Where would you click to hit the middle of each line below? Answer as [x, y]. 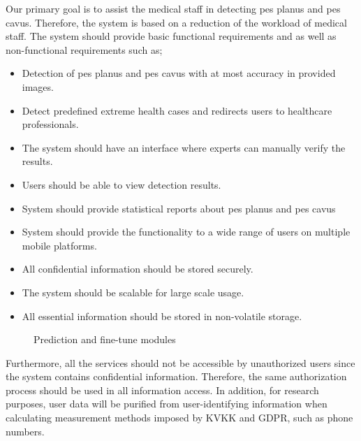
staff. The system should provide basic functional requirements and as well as [171, 36]
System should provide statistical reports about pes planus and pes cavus [179, 208]
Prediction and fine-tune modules [105, 339]
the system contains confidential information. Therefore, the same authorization [176, 376]
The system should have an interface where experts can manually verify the [184, 147]
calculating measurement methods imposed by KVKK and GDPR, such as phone [179, 418]
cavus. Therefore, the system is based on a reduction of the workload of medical [176, 22]
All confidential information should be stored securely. [138, 269]
